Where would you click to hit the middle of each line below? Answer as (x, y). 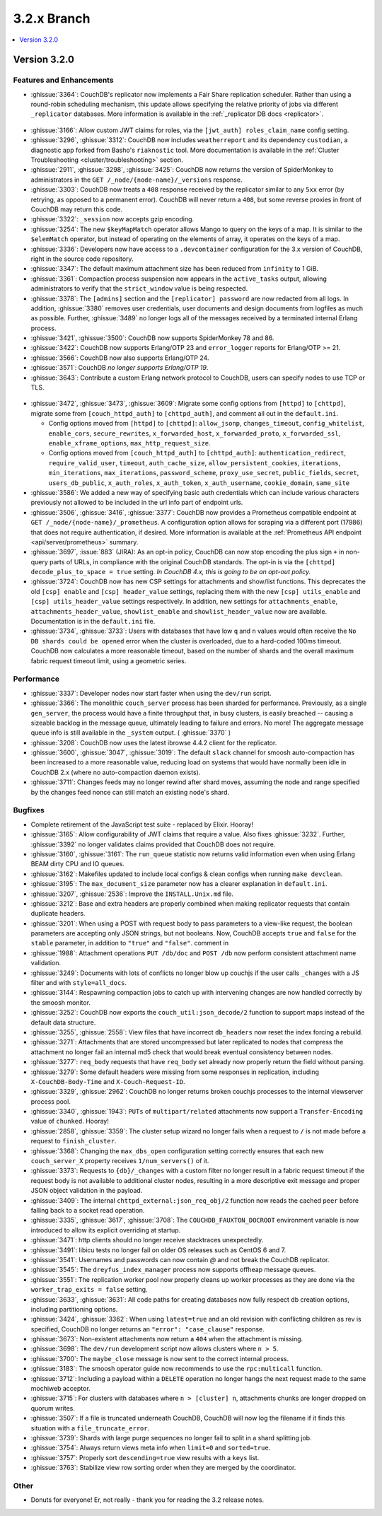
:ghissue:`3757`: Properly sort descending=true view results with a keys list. (145, 1457)
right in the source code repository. (82, 259)
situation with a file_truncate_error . (90, 1428)
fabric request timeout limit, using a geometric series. (109, 660)
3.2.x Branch (52, 18)
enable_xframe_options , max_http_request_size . (130, 443)
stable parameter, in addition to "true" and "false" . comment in (130, 943)
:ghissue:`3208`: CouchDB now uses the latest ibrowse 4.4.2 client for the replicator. (154, 742)
